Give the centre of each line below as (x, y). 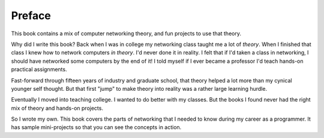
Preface (31, 16)
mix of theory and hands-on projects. (57, 108)
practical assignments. (39, 69)
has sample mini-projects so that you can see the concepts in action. (96, 127)
